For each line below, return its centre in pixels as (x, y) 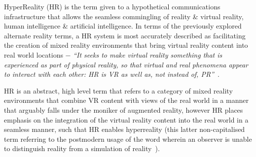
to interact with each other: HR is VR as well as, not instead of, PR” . (112, 74)
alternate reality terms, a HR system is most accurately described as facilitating (125, 35)
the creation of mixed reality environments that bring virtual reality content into (126, 45)
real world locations (34, 54)
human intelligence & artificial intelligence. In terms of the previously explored (123, 26)
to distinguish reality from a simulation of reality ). (82, 148)
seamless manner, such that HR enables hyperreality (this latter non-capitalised (125, 129)
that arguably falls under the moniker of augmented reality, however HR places (124, 110)
